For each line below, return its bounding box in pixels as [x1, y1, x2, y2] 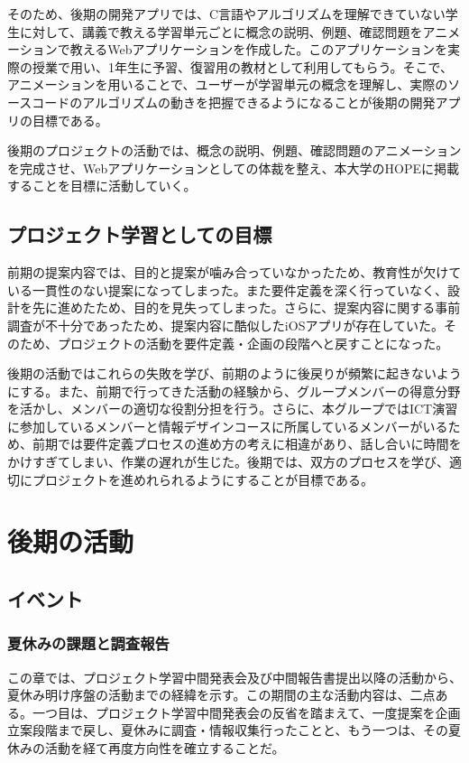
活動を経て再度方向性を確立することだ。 [44, 739, 285, 758]
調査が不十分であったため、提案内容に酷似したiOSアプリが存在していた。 [7, 315, 445, 334]
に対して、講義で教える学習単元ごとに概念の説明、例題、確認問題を [19, 22, 423, 41]
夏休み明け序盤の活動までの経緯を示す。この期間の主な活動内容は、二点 [7, 685, 436, 704]
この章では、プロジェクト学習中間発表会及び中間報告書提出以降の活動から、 [7, 667, 462, 686]
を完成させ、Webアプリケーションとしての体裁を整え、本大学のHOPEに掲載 [7, 158, 459, 177]
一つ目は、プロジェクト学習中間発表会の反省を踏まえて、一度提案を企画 [32, 703, 461, 721]
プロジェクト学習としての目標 [7, 220, 272, 248]
